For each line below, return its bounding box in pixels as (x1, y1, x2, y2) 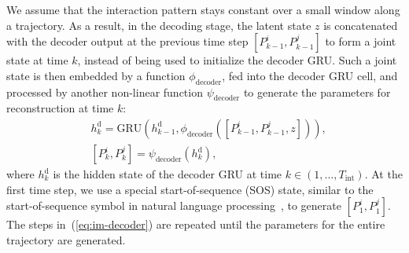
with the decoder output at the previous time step (6, 33, 249, 49)
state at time (6, 52, 68, 68)
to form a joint (325, 33, 396, 49)
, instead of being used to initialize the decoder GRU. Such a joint (77, 52, 397, 68)
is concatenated (323, 16, 398, 33)
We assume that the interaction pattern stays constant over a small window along (6, 2, 400, 17)
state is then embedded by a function (6, 67, 186, 83)
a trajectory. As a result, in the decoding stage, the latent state (6, 16, 311, 33)
